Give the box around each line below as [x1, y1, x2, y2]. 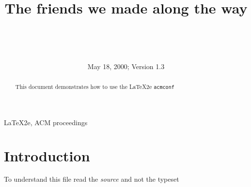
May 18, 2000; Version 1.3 [87, 61, 165, 71]
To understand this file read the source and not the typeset [4, 174, 179, 184]
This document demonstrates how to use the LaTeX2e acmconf [15, 83, 174, 91]
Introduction [4, 146, 90, 166]
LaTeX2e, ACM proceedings [4, 117, 88, 128]
